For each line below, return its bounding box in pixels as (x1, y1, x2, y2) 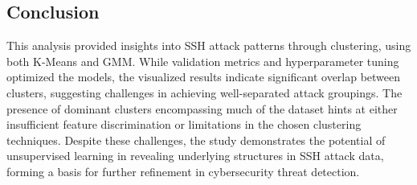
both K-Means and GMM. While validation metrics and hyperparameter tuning (6, 52, 399, 69)
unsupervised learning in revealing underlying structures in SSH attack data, (6, 147, 384, 164)
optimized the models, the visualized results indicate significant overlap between (6, 68, 401, 85)
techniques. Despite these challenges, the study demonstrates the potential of (6, 131, 386, 148)
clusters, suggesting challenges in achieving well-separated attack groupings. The (6, 84, 403, 101)
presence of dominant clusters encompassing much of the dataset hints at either (6, 100, 398, 117)
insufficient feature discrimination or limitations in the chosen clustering (6, 116, 362, 133)
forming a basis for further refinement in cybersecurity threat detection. (6, 162, 360, 179)
